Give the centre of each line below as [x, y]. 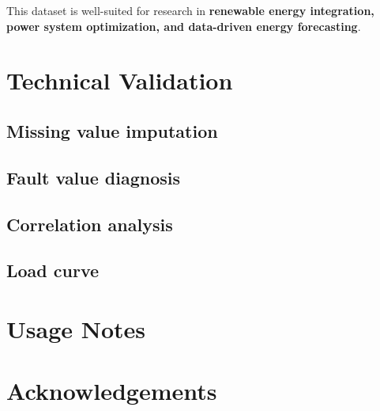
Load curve [53, 270]
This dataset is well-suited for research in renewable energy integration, [190, 10]
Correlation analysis [90, 224]
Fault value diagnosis [94, 177]
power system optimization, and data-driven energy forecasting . [184, 26]
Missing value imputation [112, 130]
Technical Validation [120, 80]
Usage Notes [76, 328]
